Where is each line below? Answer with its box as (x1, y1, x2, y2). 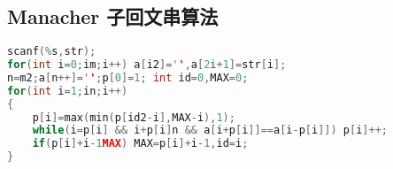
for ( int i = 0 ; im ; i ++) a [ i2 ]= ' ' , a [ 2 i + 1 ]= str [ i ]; (7, 58, 287, 72)
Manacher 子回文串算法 (7, 3, 219, 30)
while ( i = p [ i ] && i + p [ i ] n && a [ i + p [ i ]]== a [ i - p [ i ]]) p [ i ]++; (32, 124, 388, 137)
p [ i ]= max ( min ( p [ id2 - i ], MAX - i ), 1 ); (32, 111, 235, 124)
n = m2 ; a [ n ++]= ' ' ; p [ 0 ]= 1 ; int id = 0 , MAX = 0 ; (7, 71, 249, 84)
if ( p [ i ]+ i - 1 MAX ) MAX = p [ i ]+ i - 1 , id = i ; (32, 137, 249, 150)
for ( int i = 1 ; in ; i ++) (7, 84, 128, 97)
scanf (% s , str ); (7, 45, 96, 58)
